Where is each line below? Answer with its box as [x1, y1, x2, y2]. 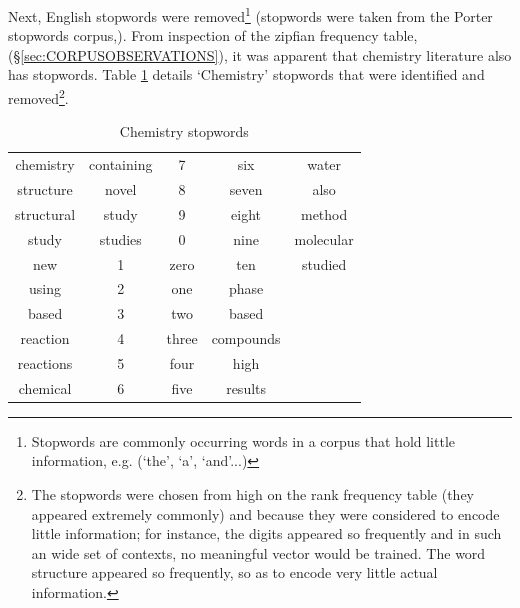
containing [89, 154, 153, 175]
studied [301, 253, 347, 274]
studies [99, 228, 142, 249]
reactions [17, 352, 73, 373]
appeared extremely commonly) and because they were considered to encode [31, 503, 500, 524]
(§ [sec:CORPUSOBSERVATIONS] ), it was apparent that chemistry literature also [8, 44, 512, 65]
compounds [211, 328, 281, 349]
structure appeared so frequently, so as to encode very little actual [31, 562, 438, 583]
